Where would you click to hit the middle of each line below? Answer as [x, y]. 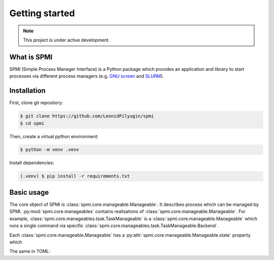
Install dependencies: [32, 163]
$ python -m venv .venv [50, 150]
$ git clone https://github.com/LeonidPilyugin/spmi [87, 116]
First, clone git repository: [36, 103]
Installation [27, 91]
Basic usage [29, 192]
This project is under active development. [66, 40]
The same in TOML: [30, 251]
